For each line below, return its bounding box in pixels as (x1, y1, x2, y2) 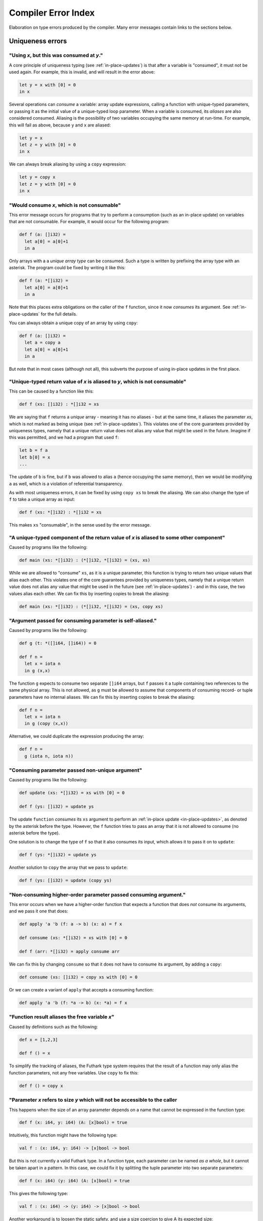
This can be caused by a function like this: (9, 388, 94, 394)
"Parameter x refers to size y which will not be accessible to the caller (9, 1096, 177, 1103)
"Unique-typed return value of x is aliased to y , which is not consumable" (9, 378, 187, 385)
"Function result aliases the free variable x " (9, 1013, 114, 1020)
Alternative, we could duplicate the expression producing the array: (9, 733, 144, 739)
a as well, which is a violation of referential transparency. (9, 481, 123, 486)
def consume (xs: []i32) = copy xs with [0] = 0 (19, 974, 138, 980)
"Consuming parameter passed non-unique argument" (9, 767, 142, 774)
